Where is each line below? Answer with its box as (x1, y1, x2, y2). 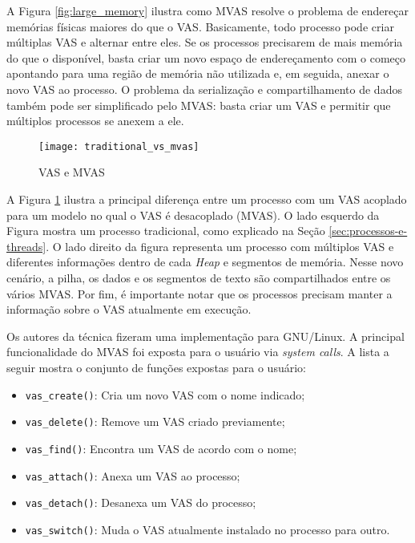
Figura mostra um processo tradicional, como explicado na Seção (6, 222, 325, 239)
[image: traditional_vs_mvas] (38, 140, 199, 152)
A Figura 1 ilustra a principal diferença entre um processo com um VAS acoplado (6, 191, 407, 207)
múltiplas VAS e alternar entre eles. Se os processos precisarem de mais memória (6, 34, 403, 51)
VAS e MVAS (38, 164, 105, 180)
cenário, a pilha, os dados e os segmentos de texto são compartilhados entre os (6, 269, 391, 286)
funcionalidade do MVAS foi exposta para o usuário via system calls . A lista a (6, 343, 389, 360)
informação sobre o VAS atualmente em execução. (6, 301, 252, 318)
